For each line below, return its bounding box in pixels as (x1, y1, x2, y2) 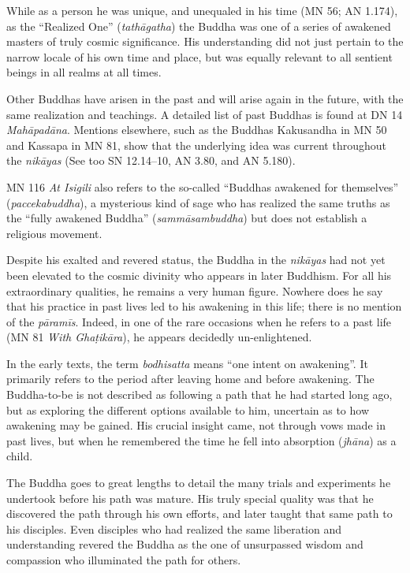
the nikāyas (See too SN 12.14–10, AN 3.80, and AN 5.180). (6, 152, 296, 169)
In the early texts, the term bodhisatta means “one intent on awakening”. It (6, 355, 368, 371)
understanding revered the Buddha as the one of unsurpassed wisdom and (6, 536, 363, 553)
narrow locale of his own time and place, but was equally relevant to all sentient (6, 48, 393, 65)
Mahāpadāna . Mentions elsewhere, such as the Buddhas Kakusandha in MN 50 (6, 121, 387, 138)
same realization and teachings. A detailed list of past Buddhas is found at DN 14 (6, 106, 403, 122)
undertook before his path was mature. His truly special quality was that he (6, 489, 374, 506)
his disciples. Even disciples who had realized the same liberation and (6, 520, 342, 537)
